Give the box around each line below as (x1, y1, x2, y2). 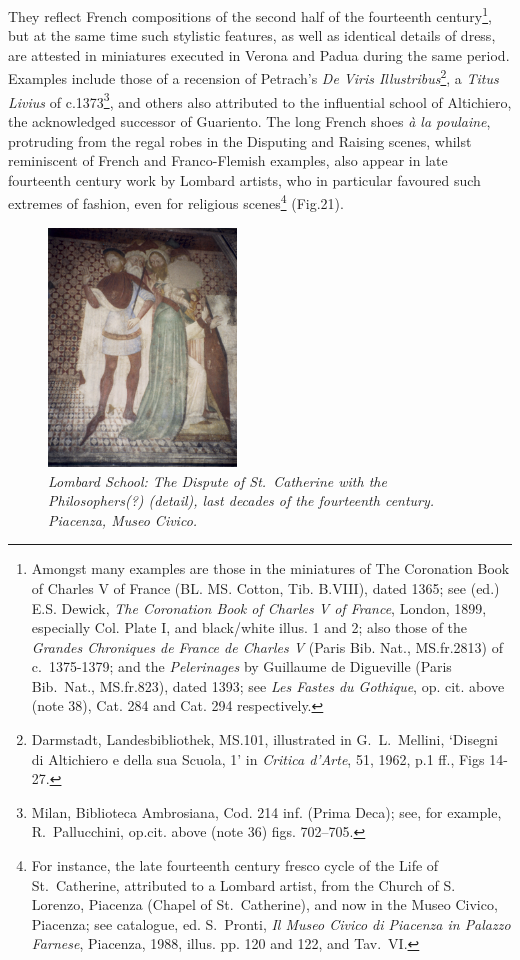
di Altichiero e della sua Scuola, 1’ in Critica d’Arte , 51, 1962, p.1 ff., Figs (31, 748, 485, 769)
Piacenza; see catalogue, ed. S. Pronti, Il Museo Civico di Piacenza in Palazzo (31, 913, 511, 934)
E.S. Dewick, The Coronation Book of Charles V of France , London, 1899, (31, 597, 487, 618)
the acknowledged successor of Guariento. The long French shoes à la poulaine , (8, 110, 491, 131)
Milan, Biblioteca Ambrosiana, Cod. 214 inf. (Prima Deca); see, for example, (31, 801, 502, 822)
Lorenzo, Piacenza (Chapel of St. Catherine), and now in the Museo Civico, (31, 894, 498, 915)
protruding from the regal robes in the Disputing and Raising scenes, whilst (8, 130, 472, 151)
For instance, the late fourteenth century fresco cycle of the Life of (31, 855, 439, 876)
